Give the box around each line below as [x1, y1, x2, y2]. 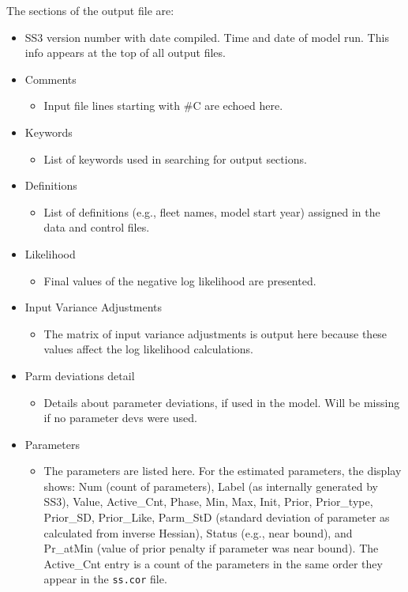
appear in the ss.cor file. [43, 571, 167, 587]
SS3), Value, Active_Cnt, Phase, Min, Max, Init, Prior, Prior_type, [43, 493, 373, 510]
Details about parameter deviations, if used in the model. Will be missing [43, 394, 400, 410]
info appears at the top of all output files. [24, 44, 226, 61]
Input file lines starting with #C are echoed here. [43, 97, 283, 114]
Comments [24, 70, 77, 87]
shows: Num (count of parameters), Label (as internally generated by [43, 477, 378, 494]
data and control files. [43, 219, 150, 236]
